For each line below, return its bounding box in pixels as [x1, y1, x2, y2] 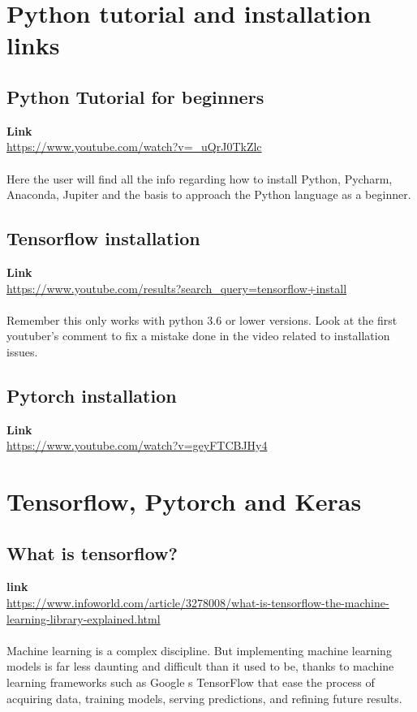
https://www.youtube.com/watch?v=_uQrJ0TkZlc [6, 138, 262, 155]
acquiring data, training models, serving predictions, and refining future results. [6, 689, 402, 706]
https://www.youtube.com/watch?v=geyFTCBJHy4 [6, 437, 268, 454]
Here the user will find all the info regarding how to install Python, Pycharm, [6, 170, 393, 187]
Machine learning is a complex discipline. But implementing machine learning [6, 641, 392, 658]
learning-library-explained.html [6, 610, 161, 627]
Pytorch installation [6, 382, 177, 408]
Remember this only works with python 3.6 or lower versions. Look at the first [6, 311, 398, 328]
